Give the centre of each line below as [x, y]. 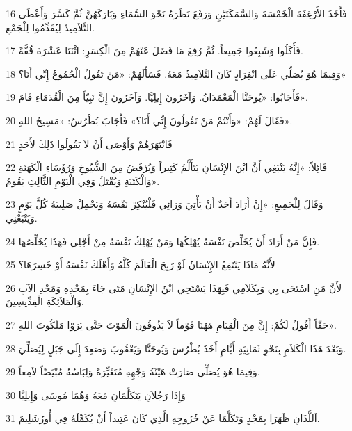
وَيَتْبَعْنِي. [22, 217]
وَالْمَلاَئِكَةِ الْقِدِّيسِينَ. [45, 301]
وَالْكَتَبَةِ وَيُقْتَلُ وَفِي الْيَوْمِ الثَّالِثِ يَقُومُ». [83, 180]
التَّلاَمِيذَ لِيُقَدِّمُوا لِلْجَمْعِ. [50, 27]
